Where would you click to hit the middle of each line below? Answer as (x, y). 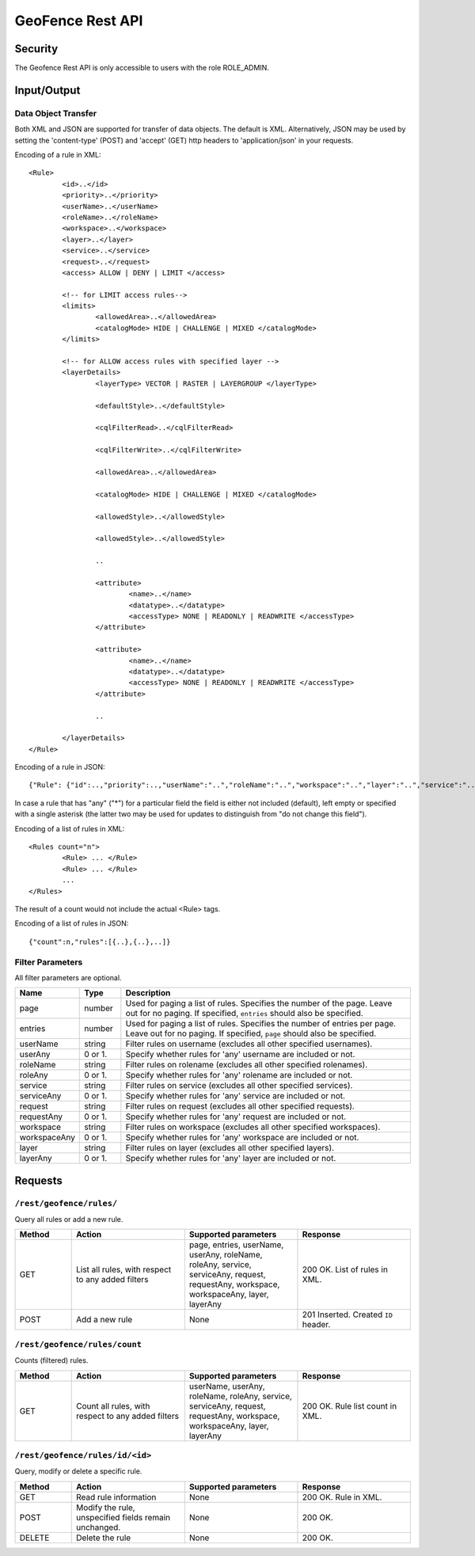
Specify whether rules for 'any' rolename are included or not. (239, 1075)
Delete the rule (103, 1538)
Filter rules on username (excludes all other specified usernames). (249, 1044)
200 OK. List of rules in (345, 1269)
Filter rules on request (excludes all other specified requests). (240, 1106)
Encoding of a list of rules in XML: (70, 828)
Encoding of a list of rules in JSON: (72, 923)
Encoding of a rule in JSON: (60, 767)
